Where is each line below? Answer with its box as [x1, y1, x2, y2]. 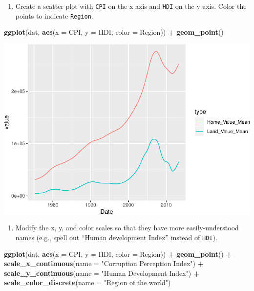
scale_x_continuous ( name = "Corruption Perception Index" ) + [4, 258, 204, 269]
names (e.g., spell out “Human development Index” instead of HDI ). [15, 232, 217, 242]
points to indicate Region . [15, 10, 93, 21]
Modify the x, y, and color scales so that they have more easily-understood [15, 223, 239, 233]
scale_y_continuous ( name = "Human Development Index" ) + [4, 268, 200, 278]
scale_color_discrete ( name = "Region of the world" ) [4, 277, 171, 288]
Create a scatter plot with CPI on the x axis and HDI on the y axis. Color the [15, 1, 247, 11]
